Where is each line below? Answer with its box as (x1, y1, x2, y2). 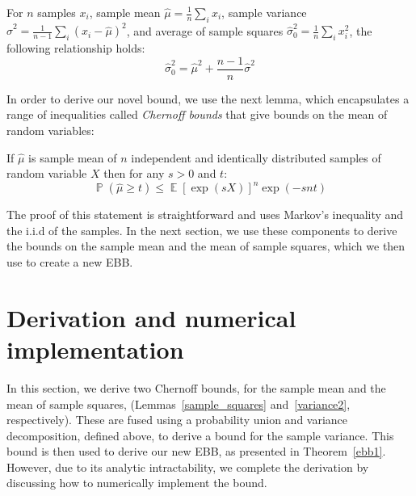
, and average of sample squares (126, 22, 284, 39)
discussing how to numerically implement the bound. (6, 474, 267, 491)
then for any (103, 165, 165, 182)
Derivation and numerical (6, 301, 296, 334)
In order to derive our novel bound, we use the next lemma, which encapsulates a (6, 90, 410, 107)
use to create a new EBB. (6, 254, 133, 270)
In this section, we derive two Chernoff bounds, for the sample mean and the (6, 379, 386, 396)
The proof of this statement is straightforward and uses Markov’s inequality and (6, 206, 404, 223)
